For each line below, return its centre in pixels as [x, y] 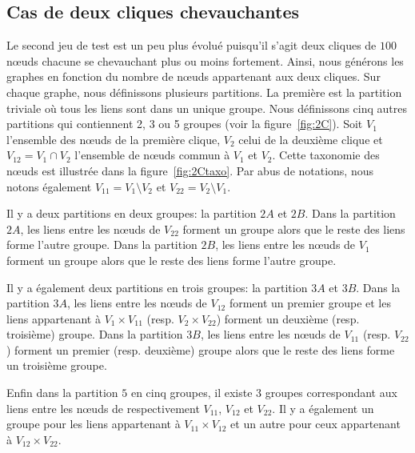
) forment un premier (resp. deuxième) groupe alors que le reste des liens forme [201, 349]
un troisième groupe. [57, 365]
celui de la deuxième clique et [311, 139]
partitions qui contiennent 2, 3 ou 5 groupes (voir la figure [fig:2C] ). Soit [185, 124]
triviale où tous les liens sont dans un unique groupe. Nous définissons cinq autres [207, 108]
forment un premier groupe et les [310, 303]
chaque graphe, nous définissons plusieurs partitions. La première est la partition [204, 92]
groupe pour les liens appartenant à [94, 424]
